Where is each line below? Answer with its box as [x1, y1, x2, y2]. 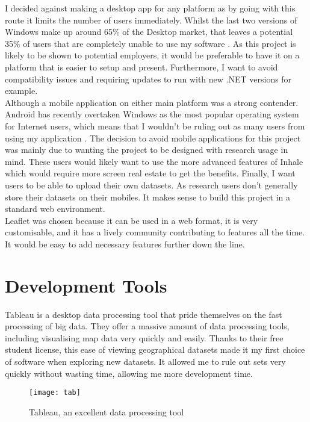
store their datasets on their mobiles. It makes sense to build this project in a [5, 190, 291, 203]
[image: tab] [29, 388, 81, 397]
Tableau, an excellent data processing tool [29, 405, 184, 418]
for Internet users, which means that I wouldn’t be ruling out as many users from [5, 119, 305, 132]
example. [5, 84, 38, 97]
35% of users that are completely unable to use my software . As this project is [5, 37, 296, 49]
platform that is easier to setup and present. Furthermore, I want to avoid [5, 60, 278, 73]
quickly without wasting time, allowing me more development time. [5, 367, 253, 379]
